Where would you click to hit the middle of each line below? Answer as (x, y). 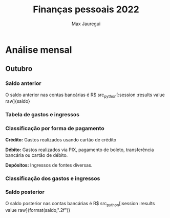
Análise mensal (39, 50)
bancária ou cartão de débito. (37, 155)
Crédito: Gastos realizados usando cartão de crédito (61, 139)
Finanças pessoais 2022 (86, 10)
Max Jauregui (86, 24)
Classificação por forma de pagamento (55, 129)
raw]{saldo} (18, 101)
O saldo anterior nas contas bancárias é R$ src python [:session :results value (85, 95)
